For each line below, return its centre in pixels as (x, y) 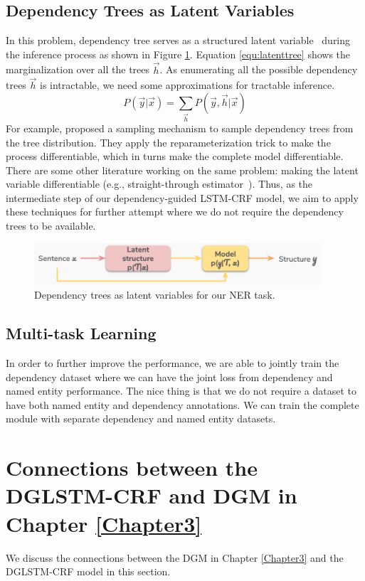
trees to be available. (51, 226)
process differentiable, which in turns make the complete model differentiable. (175, 156)
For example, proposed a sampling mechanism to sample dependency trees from (180, 128)
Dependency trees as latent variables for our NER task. (155, 295)
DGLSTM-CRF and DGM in (152, 495)
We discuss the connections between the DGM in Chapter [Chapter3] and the (175, 557)
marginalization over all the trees (78, 69)
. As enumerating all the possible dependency (259, 69)
